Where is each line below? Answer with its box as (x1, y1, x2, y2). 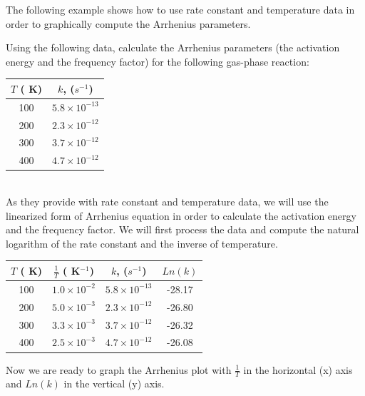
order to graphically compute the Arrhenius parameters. (6, 16, 251, 31)
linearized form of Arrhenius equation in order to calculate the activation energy (6, 208, 356, 223)
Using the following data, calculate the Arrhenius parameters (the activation (6, 40, 340, 55)
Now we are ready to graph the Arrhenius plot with (6, 362, 232, 377)
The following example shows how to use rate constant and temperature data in (6, 2, 355, 16)
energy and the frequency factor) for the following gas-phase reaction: (6, 54, 309, 68)
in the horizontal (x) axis (243, 362, 353, 377)
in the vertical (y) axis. (63, 376, 165, 391)
